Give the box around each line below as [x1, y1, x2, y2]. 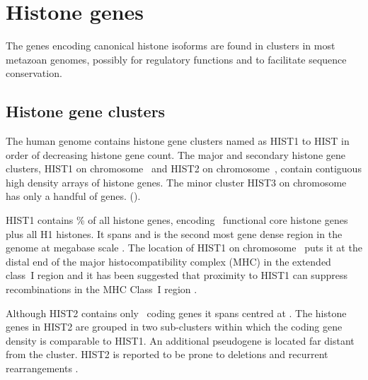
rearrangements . [6, 361, 79, 376]
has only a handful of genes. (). [6, 189, 141, 203]
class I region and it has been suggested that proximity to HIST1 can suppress [6, 268, 347, 283]
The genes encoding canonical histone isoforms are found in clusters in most [6, 38, 335, 53]
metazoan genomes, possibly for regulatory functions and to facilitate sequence [6, 52, 347, 66]
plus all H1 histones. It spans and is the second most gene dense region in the [6, 226, 343, 241]
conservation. [6, 66, 62, 81]
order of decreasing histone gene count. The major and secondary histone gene [6, 147, 345, 162]
